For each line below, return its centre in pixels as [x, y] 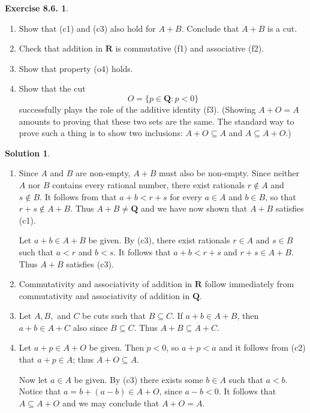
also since [90, 327]
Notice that [40, 391]
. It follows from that [78, 196]
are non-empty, [103, 173]
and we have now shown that [194, 208]
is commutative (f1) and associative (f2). [190, 48]
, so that [281, 196]
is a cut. [282, 28]
